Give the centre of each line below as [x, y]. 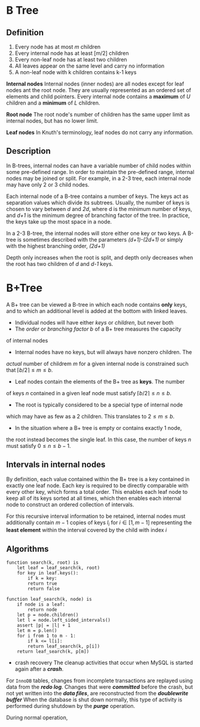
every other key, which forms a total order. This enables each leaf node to [97, 491]
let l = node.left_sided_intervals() [64, 620]
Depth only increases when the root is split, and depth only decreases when [100, 257]
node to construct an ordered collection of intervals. [70, 504]
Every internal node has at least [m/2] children [72, 53]
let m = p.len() [37, 631]
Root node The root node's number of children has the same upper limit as [98, 114]
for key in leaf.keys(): [48, 573]
